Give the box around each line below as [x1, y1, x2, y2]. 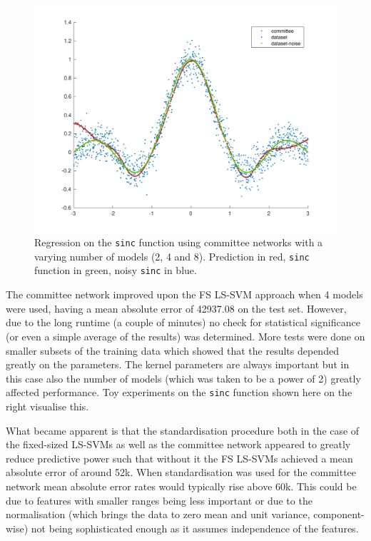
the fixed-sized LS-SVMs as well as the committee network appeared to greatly [6, 437, 351, 452]
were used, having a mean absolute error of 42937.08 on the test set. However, [6, 300, 347, 315]
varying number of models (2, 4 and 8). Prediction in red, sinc [34, 248, 310, 263]
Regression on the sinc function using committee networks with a [34, 235, 323, 250]
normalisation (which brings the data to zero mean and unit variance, [6, 507, 310, 522]
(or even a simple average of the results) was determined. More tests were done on [6, 328, 365, 343]
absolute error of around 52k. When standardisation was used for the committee [6, 465, 357, 480]
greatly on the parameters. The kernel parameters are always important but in [6, 357, 350, 372]
